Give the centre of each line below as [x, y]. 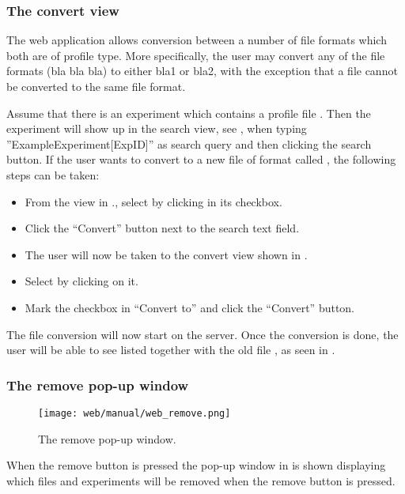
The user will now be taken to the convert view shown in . [166, 254]
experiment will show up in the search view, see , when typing [157, 128]
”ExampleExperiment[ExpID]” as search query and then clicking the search [189, 143]
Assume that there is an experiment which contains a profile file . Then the [189, 113]
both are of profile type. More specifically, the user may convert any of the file [196, 55]
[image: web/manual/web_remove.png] [134, 413]
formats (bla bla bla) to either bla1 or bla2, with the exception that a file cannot [202, 71]
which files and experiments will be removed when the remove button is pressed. [201, 480]
